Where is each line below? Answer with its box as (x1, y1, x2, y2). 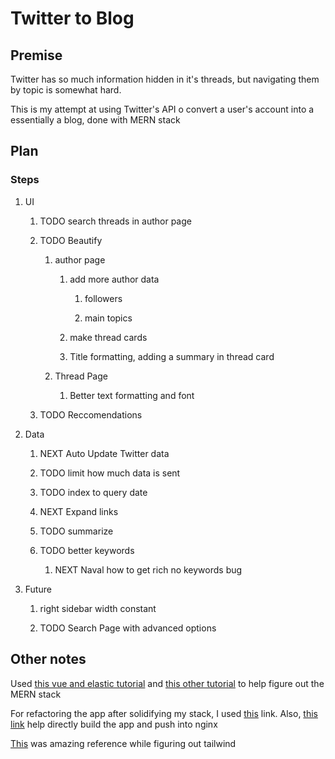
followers (84, 292, 123, 304)
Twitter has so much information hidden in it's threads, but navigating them (10, 73, 320, 85)
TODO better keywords (39, 544, 135, 556)
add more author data (69, 273, 160, 285)
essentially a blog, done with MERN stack (10, 114, 181, 126)
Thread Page (54, 370, 108, 382)
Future (24, 583, 52, 595)
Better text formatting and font (69, 389, 195, 401)
